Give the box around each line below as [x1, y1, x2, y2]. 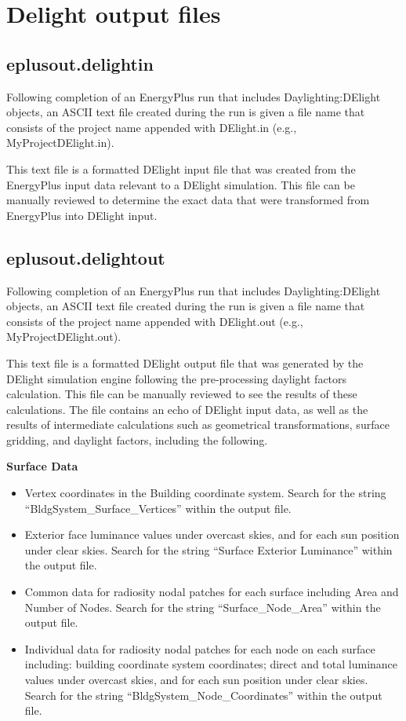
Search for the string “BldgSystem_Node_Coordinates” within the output [24, 686, 382, 703]
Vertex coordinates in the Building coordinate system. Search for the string [24, 485, 386, 501]
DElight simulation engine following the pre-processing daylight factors [6, 370, 347, 386]
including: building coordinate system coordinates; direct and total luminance [24, 656, 398, 672]
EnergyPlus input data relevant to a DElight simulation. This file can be [6, 176, 355, 192]
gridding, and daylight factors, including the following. [6, 431, 268, 448]
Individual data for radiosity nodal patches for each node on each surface [24, 640, 375, 657]
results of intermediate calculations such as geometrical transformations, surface [6, 416, 390, 433]
